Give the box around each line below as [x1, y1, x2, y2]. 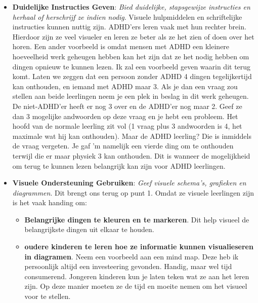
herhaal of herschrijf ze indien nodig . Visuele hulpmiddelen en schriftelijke [12, 11, 242, 22]
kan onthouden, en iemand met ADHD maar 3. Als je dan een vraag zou [12, 81, 238, 91]
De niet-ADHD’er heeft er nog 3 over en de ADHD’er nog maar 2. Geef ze [12, 100, 242, 111]
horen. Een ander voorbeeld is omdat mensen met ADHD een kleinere [12, 41, 230, 52]
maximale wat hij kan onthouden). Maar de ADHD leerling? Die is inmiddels [12, 130, 251, 141]
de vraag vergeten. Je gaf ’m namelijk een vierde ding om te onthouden [12, 140, 234, 151]
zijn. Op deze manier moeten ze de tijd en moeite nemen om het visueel [24, 281, 247, 291]
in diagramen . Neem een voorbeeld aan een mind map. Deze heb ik [24, 251, 239, 261]
